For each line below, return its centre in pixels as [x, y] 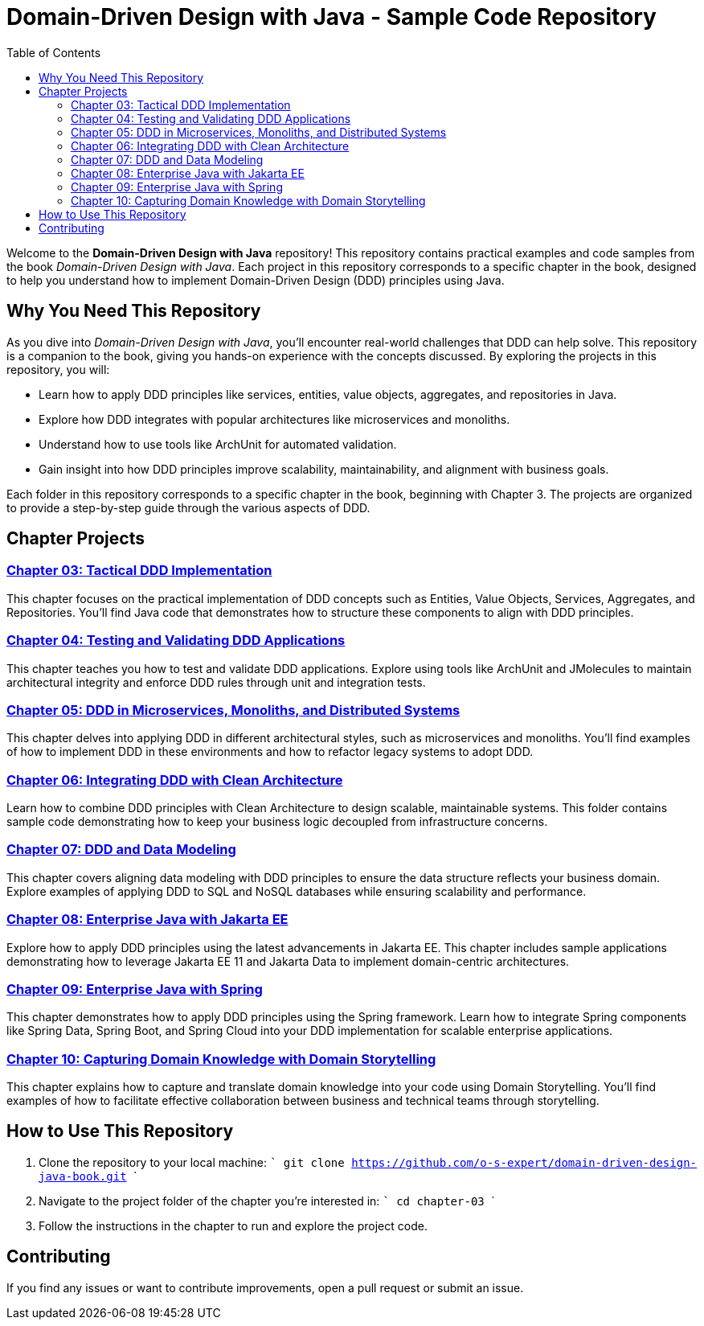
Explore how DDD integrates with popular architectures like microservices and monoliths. [274, 419]
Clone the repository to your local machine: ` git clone [192, 1162]
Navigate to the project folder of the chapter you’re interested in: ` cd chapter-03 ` [267, 1201]
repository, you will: [58, 369]
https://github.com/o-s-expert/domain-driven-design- [524, 1162]
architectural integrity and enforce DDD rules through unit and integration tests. [216, 682]
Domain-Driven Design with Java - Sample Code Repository [332, 17]
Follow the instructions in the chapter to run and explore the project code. [233, 1225]
